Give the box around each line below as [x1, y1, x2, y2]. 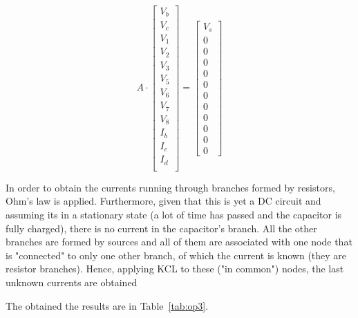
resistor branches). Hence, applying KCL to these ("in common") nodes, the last [6, 261, 344, 276]
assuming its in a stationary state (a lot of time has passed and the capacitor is [6, 207, 342, 222]
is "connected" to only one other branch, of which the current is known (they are [6, 247, 347, 262]
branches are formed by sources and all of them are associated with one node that [6, 234, 352, 249]
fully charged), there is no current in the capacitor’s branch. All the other [6, 221, 317, 235]
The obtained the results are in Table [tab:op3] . [6, 298, 209, 312]
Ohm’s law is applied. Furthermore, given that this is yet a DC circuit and [6, 194, 321, 208]
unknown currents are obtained [6, 275, 138, 289]
